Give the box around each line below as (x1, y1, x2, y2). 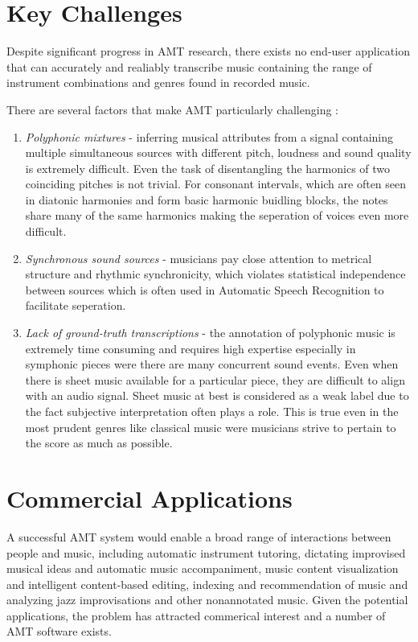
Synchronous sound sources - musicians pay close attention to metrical (25, 249, 372, 266)
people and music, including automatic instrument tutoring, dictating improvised (6, 544, 406, 561)
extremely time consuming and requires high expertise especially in (25, 340, 356, 356)
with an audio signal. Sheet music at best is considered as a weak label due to (25, 387, 409, 404)
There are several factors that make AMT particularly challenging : (6, 101, 338, 117)
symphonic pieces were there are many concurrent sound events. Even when (25, 356, 399, 372)
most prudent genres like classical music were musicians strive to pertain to (25, 418, 396, 435)
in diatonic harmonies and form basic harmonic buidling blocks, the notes (25, 191, 388, 208)
